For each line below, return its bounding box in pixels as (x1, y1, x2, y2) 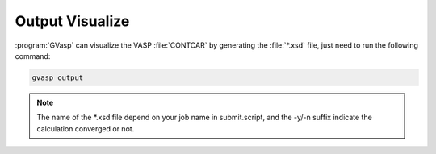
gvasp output (31, 73, 84, 82)
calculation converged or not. (36, 123, 135, 133)
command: (15, 51, 51, 60)
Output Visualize (15, 12, 130, 30)
